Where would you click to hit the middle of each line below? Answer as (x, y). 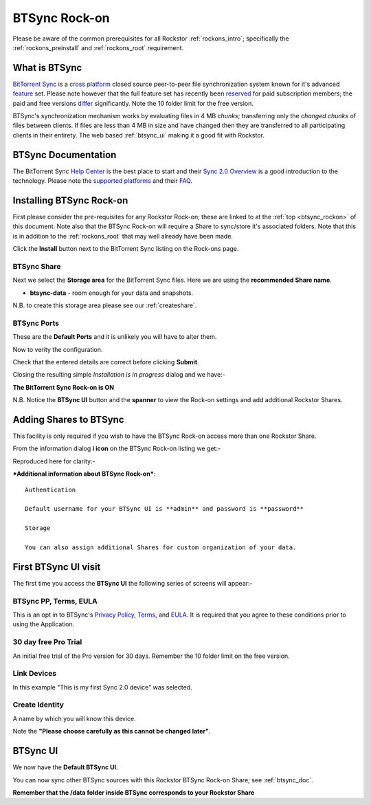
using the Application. (44, 624)
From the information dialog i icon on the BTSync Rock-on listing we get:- (117, 449)
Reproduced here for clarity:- (54, 461)
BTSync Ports (36, 323)
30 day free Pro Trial (47, 642)
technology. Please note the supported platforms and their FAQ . (102, 181)
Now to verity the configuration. (58, 349)
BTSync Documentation (65, 155)
